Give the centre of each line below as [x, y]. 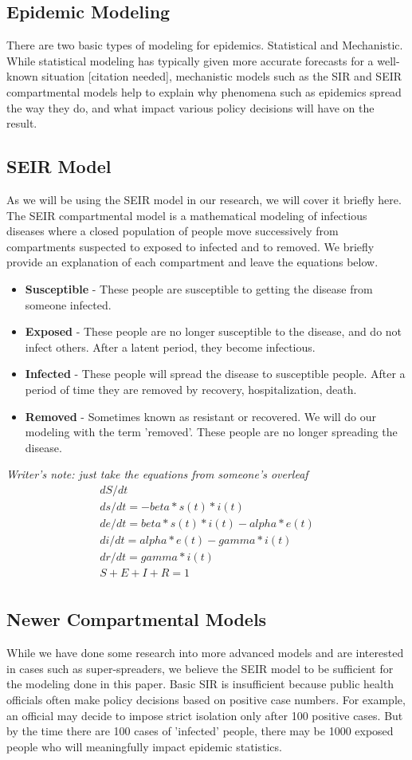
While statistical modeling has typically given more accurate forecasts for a [190, 60]
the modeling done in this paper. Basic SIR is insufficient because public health [200, 684]
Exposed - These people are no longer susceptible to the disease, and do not [214, 331]
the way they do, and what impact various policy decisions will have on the [190, 107]
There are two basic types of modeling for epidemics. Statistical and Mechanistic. [205, 45]
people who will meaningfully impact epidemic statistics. [144, 746]
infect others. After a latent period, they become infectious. [170, 347]
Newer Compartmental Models [137, 619]
